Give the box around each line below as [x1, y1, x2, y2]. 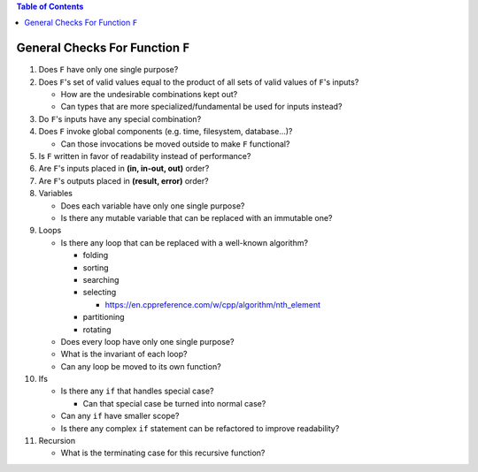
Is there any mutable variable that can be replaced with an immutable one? [60, 212, 333, 223]
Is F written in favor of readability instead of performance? [38, 151, 251, 162]
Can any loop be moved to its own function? [60, 361, 221, 371]
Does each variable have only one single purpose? [60, 200, 245, 211]
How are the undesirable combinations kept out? [60, 89, 238, 100]
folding [82, 250, 109, 261]
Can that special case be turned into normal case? [82, 398, 266, 408]
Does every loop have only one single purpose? [60, 336, 235, 346]
